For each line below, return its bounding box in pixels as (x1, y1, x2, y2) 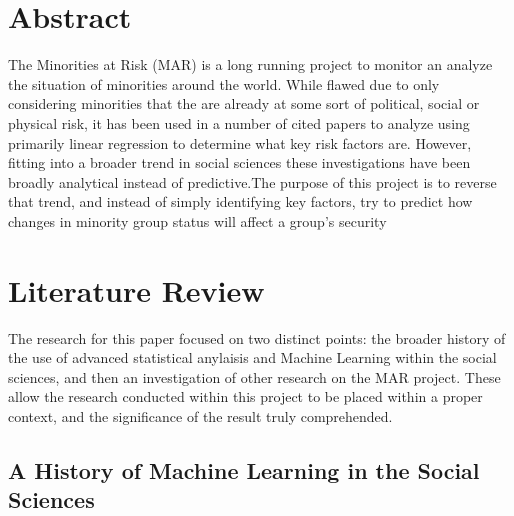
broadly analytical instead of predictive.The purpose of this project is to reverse (8, 171, 497, 192)
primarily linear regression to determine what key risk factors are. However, (8, 132, 472, 153)
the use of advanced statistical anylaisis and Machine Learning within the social (8, 347, 497, 368)
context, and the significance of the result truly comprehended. (8, 405, 393, 426)
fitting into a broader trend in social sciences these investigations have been (8, 152, 471, 173)
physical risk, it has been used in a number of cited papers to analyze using (8, 112, 470, 133)
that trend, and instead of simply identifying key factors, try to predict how (8, 191, 473, 212)
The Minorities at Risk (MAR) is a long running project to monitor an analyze (8, 54, 493, 75)
